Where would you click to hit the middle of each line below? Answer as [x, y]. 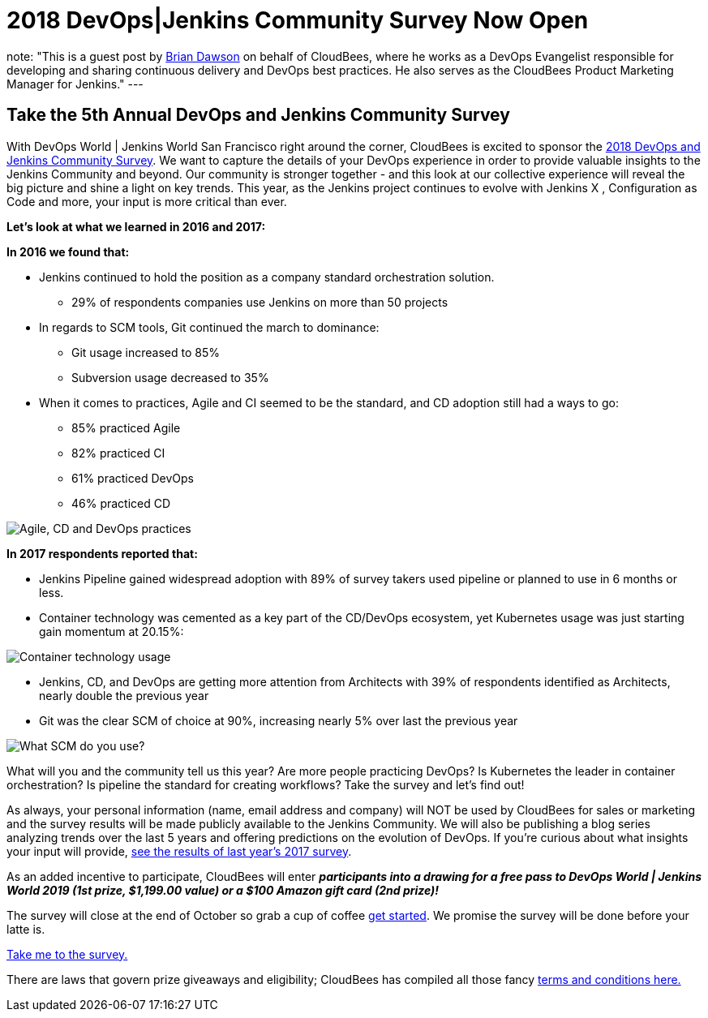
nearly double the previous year [124, 695]
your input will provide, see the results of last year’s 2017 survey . [179, 851]
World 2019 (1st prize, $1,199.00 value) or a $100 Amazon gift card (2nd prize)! [223, 890]
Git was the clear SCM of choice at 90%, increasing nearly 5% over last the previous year [279, 720]
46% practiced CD [121, 503]
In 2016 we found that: [68, 251]
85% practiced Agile [126, 427]
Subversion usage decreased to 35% [170, 377]
